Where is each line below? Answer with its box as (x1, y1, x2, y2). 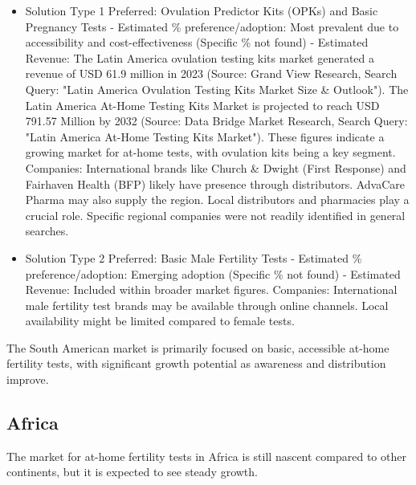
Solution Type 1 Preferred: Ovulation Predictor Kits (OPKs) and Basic (25, 2, 378, 18)
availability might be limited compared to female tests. (25, 312, 295, 329)
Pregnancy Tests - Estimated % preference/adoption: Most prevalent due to (25, 18, 399, 35)
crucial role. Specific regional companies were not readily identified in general (25, 206, 406, 223)
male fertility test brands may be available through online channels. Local (25, 296, 389, 313)
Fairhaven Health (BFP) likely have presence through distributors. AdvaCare (25, 175, 406, 192)
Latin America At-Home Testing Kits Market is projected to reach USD (25, 96, 380, 113)
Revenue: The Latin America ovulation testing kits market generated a (25, 49, 375, 66)
